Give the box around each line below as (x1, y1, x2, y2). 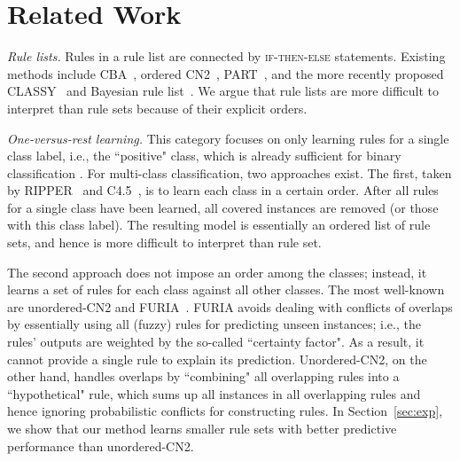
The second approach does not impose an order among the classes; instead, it (7, 262, 427, 281)
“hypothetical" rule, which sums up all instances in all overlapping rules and (7, 384, 421, 402)
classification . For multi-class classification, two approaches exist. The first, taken (7, 163, 452, 182)
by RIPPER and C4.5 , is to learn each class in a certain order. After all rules (7, 181, 439, 199)
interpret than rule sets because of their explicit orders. (7, 98, 308, 117)
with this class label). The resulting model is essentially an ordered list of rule (7, 215, 431, 234)
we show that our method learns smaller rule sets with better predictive (7, 419, 397, 437)
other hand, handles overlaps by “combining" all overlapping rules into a (7, 367, 400, 386)
